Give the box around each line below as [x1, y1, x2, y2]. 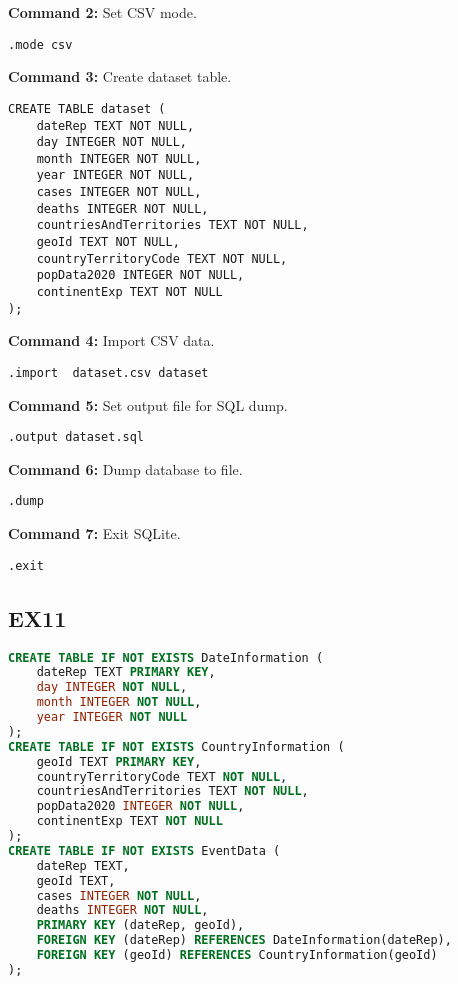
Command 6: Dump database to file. [8, 458, 243, 479]
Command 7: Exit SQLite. [8, 523, 181, 544]
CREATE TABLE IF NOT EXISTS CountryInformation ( [8, 739, 345, 754]
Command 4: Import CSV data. [8, 330, 215, 351]
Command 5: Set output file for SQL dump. [8, 394, 288, 415]
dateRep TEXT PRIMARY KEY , [36, 665, 216, 680]
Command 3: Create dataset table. [8, 66, 232, 87]
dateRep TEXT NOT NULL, [36, 118, 195, 133]
